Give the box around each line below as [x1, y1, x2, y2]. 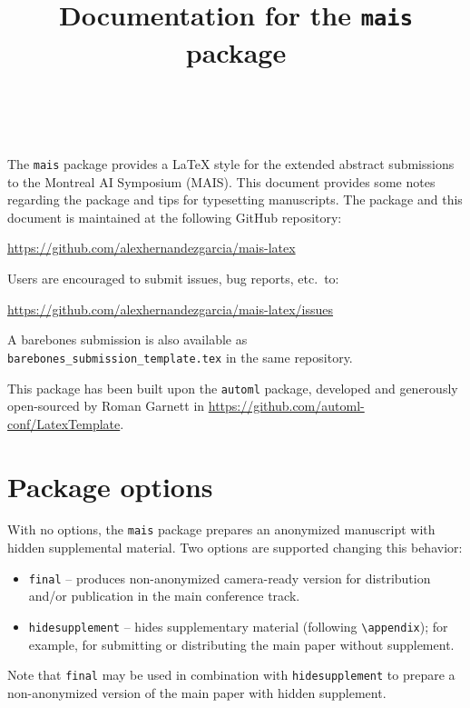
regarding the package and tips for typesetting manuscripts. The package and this [7, 190, 463, 209]
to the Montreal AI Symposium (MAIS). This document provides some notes [7, 172, 436, 191]
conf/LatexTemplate [7, 414, 121, 433]
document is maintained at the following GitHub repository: [7, 207, 342, 226]
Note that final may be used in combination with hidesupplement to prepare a [7, 665, 455, 684]
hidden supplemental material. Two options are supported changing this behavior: [7, 538, 463, 557]
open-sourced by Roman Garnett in [7, 396, 205, 415]
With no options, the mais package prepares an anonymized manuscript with [7, 520, 436, 539]
